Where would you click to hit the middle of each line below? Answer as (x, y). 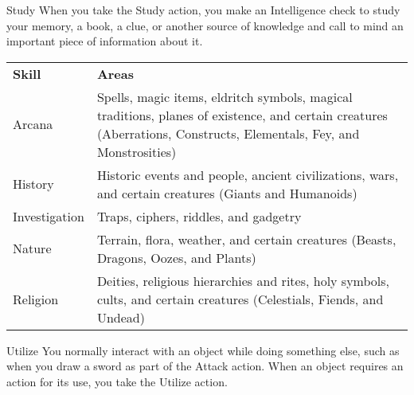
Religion (36, 299)
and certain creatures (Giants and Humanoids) (227, 193)
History (33, 184)
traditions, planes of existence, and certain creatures (242, 115)
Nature (32, 248)
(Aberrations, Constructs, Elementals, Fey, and (228, 133)
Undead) (121, 317)
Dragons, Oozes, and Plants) (176, 257)
